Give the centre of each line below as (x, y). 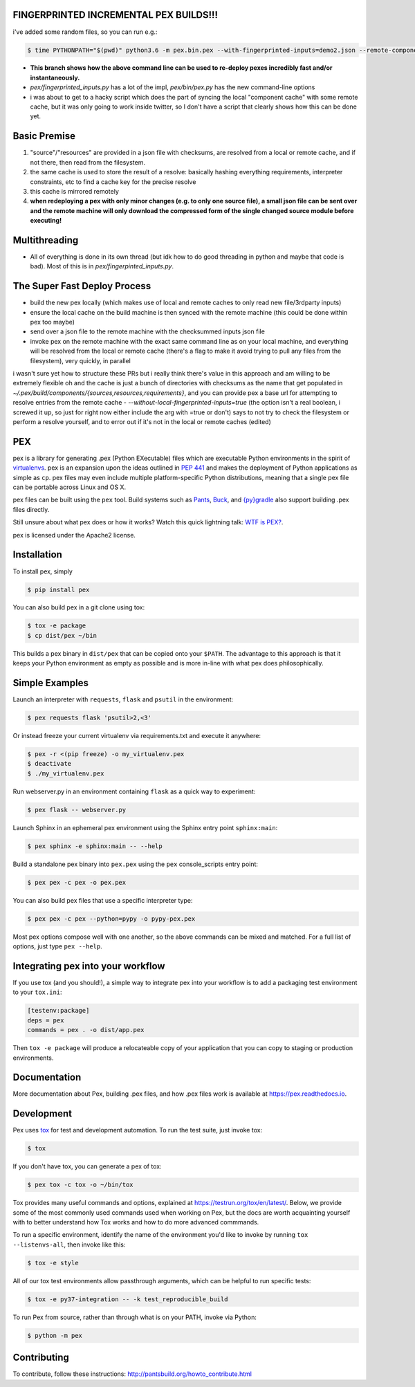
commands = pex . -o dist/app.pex (86, 1030)
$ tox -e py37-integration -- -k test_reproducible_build (128, 1299)
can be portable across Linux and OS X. (70, 487)
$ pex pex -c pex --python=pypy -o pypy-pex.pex (111, 919)
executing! (46, 221)
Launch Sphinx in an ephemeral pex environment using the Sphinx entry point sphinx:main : (145, 827)
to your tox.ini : (37, 992)
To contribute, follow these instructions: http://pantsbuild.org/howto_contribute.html (132, 1374)
